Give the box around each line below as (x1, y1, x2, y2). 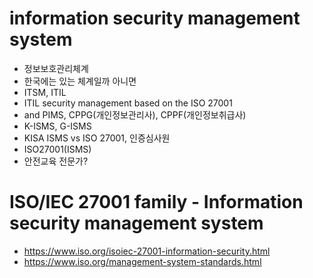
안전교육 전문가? (23, 155, 89, 167)
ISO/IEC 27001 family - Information (9, 191, 304, 214)
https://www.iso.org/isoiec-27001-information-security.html (23, 245, 271, 257)
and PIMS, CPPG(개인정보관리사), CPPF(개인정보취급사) (23, 108, 247, 121)
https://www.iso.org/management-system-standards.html (23, 255, 262, 267)
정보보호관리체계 (23, 62, 89, 74)
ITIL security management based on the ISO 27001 (23, 97, 233, 109)
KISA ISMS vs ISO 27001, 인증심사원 (23, 132, 171, 144)
